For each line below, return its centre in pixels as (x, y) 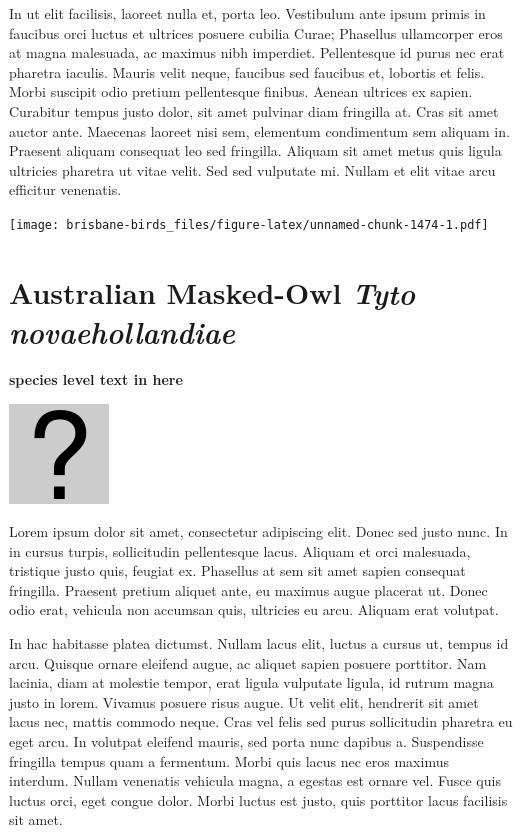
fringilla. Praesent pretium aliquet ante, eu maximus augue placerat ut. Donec (248, 589)
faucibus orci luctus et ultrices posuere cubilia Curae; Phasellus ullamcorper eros (256, 32)
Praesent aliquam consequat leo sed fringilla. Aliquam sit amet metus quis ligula (255, 150)
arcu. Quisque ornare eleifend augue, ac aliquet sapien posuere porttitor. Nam (248, 662)
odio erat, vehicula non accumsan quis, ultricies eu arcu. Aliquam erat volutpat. (254, 609)
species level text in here (96, 378)
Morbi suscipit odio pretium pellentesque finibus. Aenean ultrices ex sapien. (241, 91)
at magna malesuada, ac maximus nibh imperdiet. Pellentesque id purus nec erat (257, 52)
